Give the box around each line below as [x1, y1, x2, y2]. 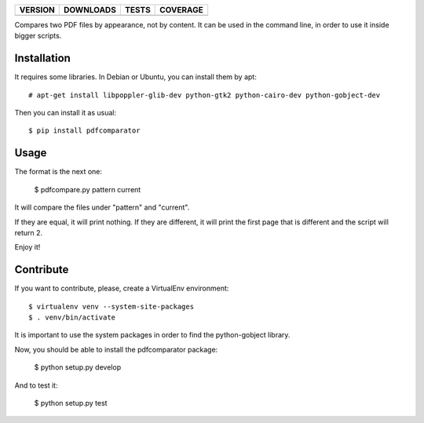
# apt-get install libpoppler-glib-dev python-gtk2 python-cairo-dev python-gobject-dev [28, 90, 381, 100]
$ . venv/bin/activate [28, 313, 116, 322]
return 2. [14, 228, 43, 237]
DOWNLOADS [63, 5, 117, 15]
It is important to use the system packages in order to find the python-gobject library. [14, 330, 291, 340]
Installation [14, 52, 71, 65]
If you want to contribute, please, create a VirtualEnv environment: [14, 283, 229, 294]
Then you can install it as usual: [14, 108, 117, 118]
